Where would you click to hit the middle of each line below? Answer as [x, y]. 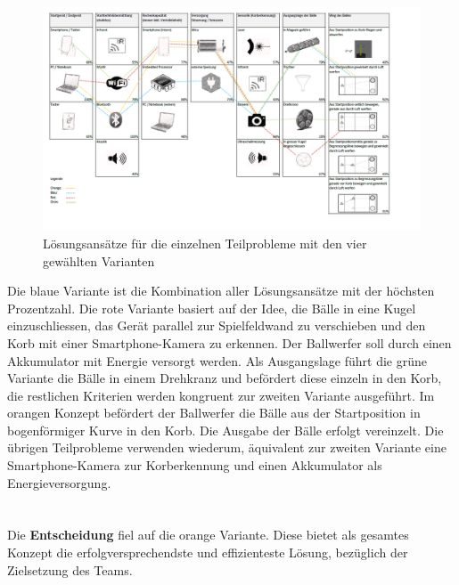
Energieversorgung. [59, 482]
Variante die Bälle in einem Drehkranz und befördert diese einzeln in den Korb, [225, 378]
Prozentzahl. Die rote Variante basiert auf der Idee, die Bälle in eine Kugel [212, 308]
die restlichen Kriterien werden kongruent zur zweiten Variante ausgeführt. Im [221, 395]
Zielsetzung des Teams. [70, 569]
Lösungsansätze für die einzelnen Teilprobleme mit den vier [205, 243]
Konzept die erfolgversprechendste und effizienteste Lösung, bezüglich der [208, 552]
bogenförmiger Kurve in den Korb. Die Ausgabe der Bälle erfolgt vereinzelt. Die [225, 430]
